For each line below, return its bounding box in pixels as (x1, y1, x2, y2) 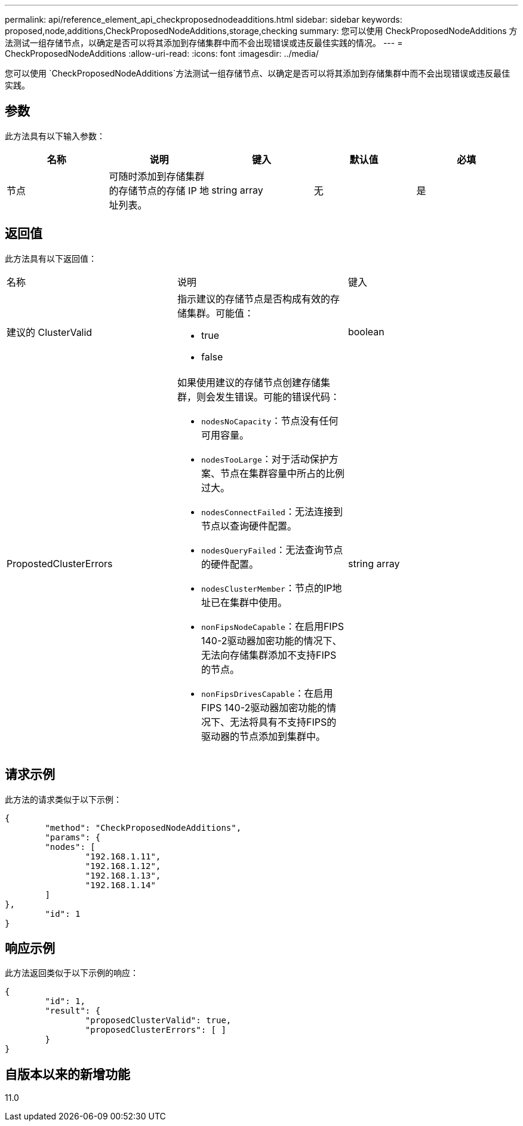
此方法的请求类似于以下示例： (5, 794, 122, 804)
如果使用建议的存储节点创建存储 (177, 376, 321, 388)
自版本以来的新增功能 (5, 1066, 130, 1082)
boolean (347, 325, 384, 338)
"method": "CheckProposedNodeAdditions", (45, 822, 242, 833)
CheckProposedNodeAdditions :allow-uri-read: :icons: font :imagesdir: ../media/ (5, 48, 319, 59)
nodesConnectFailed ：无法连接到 (201, 505, 343, 518)
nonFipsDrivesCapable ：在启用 (201, 687, 333, 699)
